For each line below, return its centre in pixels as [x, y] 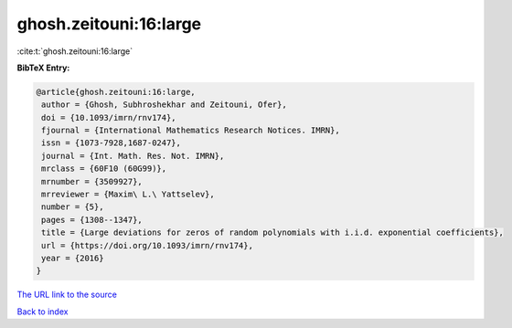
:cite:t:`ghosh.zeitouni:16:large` [75, 51]
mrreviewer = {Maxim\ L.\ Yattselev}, [128, 195]
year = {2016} [73, 258]
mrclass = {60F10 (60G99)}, [104, 169]
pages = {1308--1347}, [92, 220]
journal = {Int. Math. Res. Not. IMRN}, [133, 156]
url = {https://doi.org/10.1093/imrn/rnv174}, [147, 245]
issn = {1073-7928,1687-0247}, [112, 143]
